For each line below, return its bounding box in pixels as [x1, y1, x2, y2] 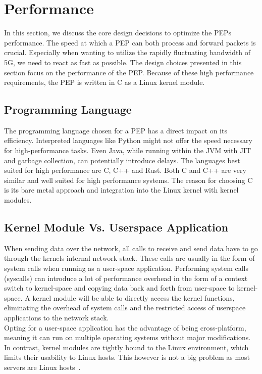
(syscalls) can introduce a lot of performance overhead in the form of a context [4, 272, 248, 283]
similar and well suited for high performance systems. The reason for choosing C [4, 174, 253, 185]
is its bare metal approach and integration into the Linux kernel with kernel [4, 184, 239, 195]
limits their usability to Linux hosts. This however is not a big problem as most [4, 352, 250, 362]
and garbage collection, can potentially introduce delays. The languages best [4, 155, 240, 165]
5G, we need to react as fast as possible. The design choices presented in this [4, 57, 242, 67]
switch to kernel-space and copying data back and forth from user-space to [4, 283, 235, 293]
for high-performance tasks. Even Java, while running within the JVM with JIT [4, 145, 251, 156]
